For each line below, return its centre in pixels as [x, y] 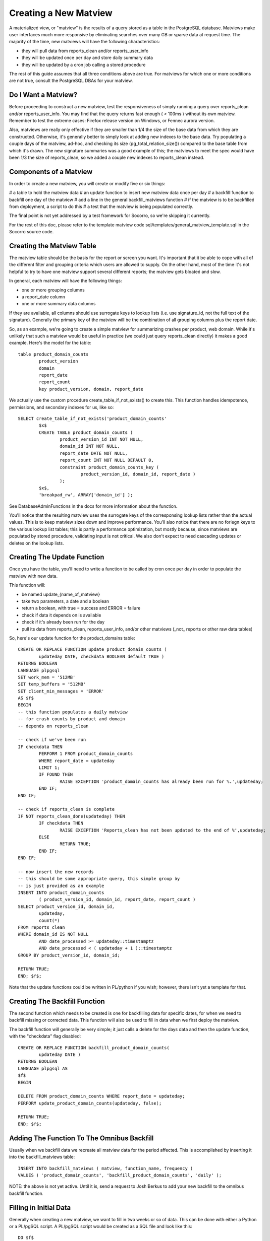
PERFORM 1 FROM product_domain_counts [86, 754]
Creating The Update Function [57, 557]
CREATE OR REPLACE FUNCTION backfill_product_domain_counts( [94, 1048]
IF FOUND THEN [56, 775]
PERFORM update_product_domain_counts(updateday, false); [90, 1103]
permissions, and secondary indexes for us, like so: [61, 407]
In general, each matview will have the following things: [66, 281]
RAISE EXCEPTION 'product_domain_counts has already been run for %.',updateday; [162, 781]
